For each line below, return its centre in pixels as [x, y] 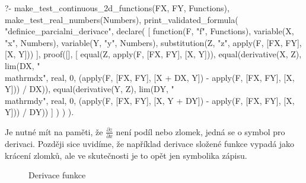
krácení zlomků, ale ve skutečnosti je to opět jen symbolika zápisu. [126, 155]
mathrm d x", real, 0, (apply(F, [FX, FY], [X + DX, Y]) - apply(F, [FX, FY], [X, [150, 77]
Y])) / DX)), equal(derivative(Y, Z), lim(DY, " [90, 89]
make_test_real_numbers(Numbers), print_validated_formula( [122, 19]
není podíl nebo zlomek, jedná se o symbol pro [200, 131]
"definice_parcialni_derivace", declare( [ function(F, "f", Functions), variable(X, [149, 31]
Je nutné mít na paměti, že [54, 131]
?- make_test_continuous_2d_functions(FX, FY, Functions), [117, 8]
